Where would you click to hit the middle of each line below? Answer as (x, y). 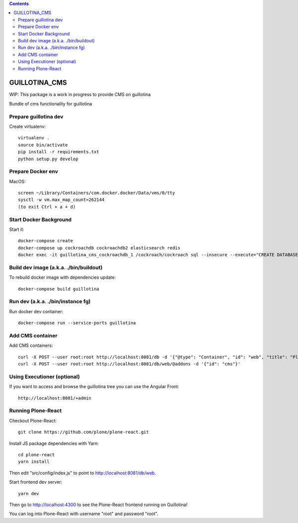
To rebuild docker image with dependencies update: (63, 277)
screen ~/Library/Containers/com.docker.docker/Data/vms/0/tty (97, 193)
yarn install (34, 462)
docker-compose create (46, 241)
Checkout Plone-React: (33, 420)
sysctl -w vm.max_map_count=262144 (61, 200)
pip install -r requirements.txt (59, 152)
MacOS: (17, 181)
